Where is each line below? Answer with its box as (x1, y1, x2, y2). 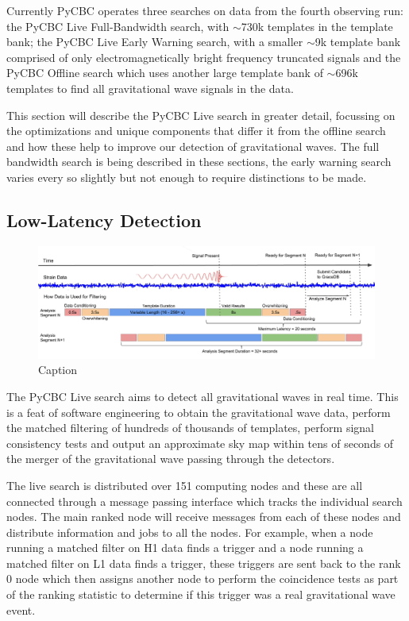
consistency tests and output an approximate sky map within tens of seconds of (6, 434, 394, 451)
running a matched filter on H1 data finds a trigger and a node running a (6, 539, 364, 556)
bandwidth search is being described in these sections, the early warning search (6, 153, 392, 170)
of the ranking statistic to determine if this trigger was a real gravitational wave (6, 586, 395, 603)
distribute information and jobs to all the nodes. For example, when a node (6, 523, 373, 540)
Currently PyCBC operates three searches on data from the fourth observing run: (6, 2, 404, 18)
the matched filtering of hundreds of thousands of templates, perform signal (6, 419, 374, 436)
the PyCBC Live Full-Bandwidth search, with (6, 17, 230, 34)
